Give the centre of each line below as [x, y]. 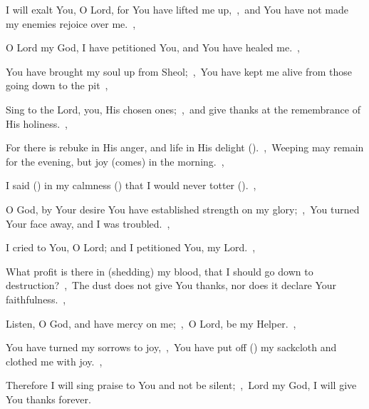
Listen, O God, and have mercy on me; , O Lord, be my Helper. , [151, 323]
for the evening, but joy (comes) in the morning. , [115, 161]
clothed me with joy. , [54, 361]
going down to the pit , [57, 85]
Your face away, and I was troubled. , [88, 223]
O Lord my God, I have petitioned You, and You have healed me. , [153, 47]
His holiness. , [37, 123]
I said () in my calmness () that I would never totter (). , [131, 185]
